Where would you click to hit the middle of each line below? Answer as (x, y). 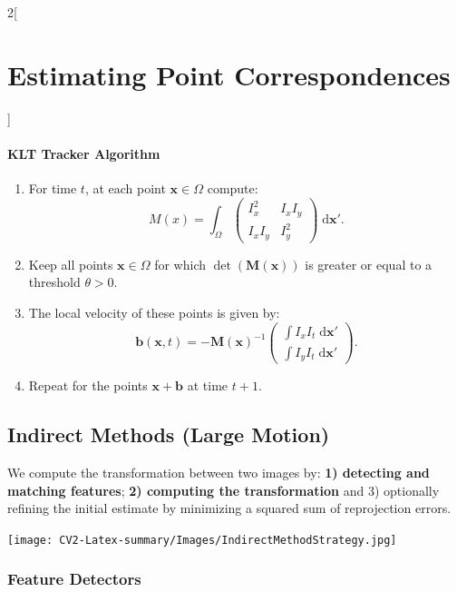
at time (208, 385)
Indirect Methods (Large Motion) (169, 434)
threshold (54, 282)
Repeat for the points (88, 385)
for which (180, 264)
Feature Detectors (74, 579)
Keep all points (71, 264)
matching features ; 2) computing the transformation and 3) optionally (224, 490)
